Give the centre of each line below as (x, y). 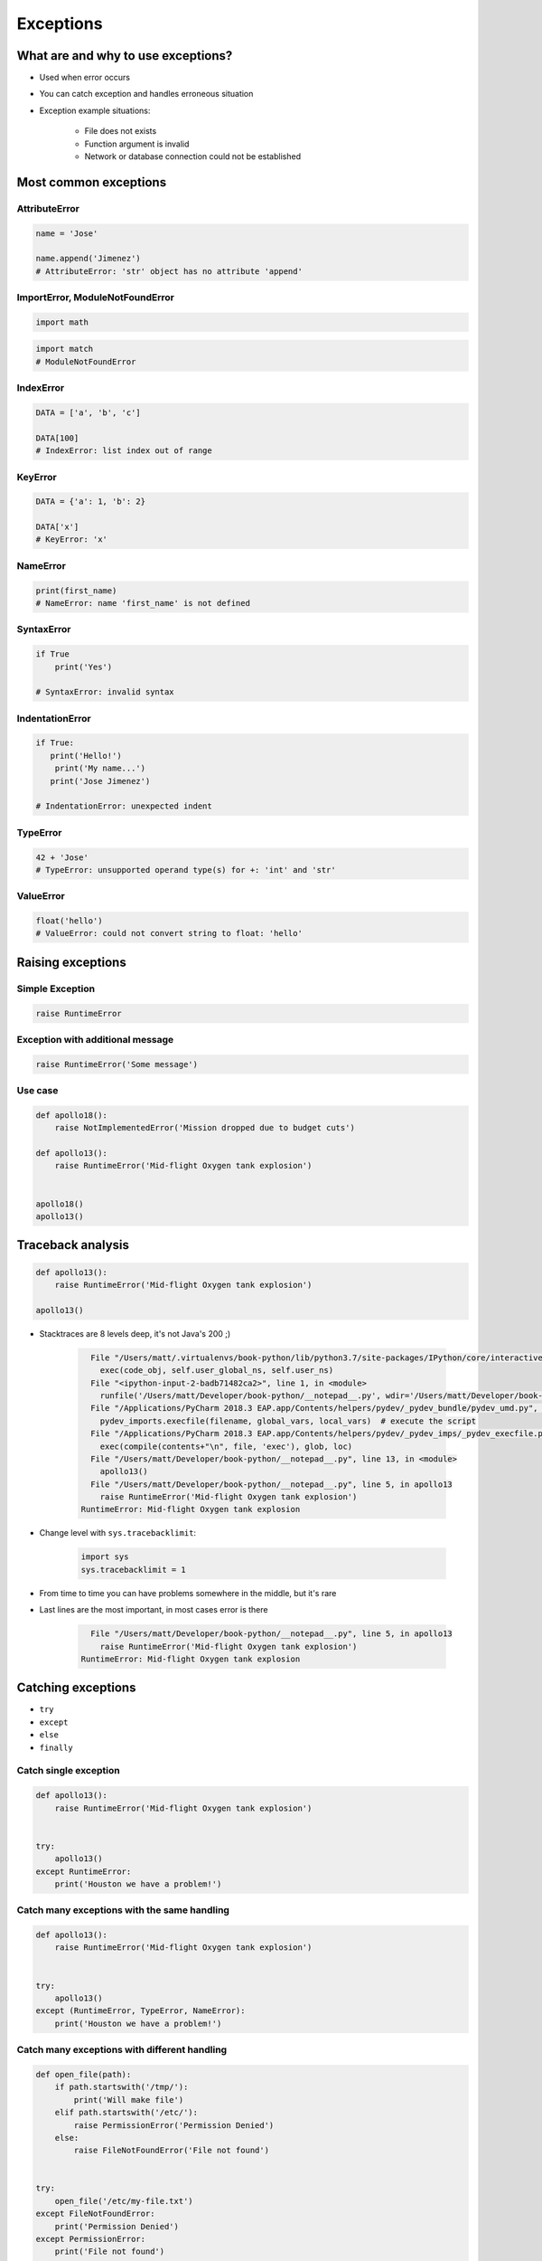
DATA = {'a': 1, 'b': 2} (91, 501)
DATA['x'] (57, 527)
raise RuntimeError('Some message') (117, 1064)
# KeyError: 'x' (72, 539)
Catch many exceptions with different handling (122, 2050)
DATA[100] (57, 438)
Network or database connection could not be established (193, 156)
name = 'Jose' (67, 233)
